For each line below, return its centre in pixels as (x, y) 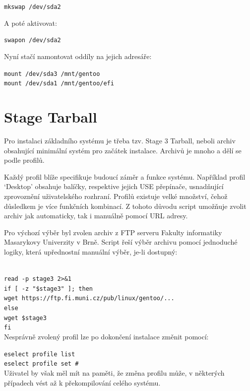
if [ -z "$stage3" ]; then (48, 289)
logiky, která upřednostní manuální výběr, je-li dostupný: (91, 251)
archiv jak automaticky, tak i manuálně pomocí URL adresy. (96, 216)
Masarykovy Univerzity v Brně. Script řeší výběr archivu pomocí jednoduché (121, 242)
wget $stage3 (25, 318)
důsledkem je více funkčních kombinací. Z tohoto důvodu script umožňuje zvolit (125, 206)
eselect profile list (40, 354)
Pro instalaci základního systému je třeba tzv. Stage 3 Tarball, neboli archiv (120, 140)
